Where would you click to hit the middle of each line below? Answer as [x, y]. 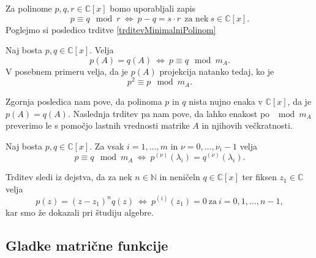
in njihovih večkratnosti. [247, 125]
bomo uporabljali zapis [153, 8]
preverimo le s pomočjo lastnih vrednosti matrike [98, 125]
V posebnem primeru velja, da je [67, 71]
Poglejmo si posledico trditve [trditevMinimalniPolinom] [111, 29]
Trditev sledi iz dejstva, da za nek [69, 177]
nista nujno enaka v [226, 101]
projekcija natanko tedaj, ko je [217, 71]
